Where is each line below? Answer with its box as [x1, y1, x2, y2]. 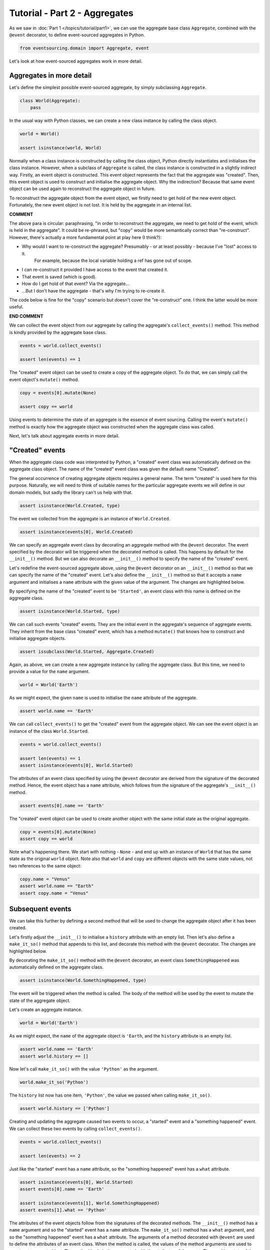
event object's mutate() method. [9, 376, 79, 382]
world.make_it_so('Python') [19, 1079, 88, 1085]
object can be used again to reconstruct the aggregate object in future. [9, 185, 156, 192]
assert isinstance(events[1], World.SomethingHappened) [19, 1200, 160, 1206]
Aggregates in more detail [9, 71, 92, 79]
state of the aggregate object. [9, 997, 71, 1003]
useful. [9, 304, 23, 310]
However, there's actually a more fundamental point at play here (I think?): [9, 234, 162, 240]
